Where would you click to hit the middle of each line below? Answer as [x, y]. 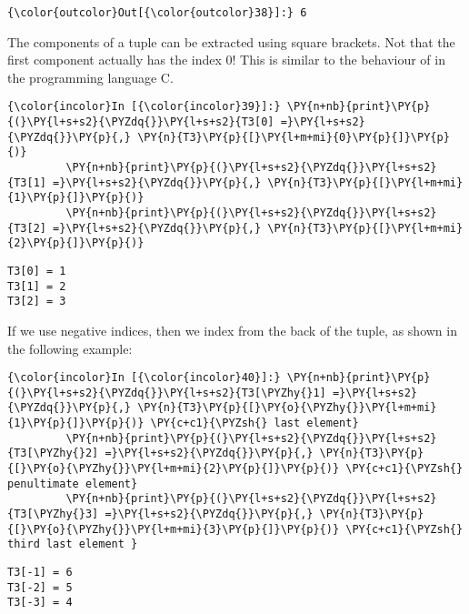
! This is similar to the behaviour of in [339, 60]
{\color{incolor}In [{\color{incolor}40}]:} [144, 378]
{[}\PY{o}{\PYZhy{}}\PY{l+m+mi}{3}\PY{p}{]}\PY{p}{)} [174, 529]
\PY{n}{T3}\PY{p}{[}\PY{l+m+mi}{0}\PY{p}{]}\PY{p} [294, 137]
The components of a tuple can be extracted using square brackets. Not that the [231, 41]
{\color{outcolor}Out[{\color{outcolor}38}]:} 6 [157, 13]
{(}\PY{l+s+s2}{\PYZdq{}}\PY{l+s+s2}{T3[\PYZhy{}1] [167, 393]
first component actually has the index [115, 60]
